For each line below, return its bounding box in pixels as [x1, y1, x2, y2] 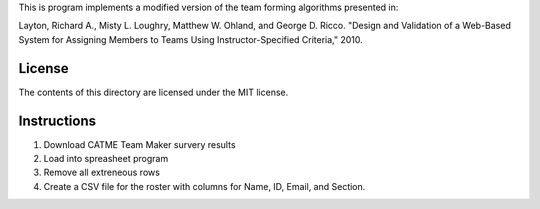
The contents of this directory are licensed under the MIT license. [18, 86, 289, 98]
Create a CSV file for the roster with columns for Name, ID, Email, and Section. [43, 180, 366, 192]
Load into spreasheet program [43, 152, 169, 164]
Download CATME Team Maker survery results [43, 138, 236, 150]
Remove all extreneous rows [43, 166, 160, 179]
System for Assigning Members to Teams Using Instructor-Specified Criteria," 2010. [18, 33, 364, 45]
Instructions [18, 112, 97, 129]
